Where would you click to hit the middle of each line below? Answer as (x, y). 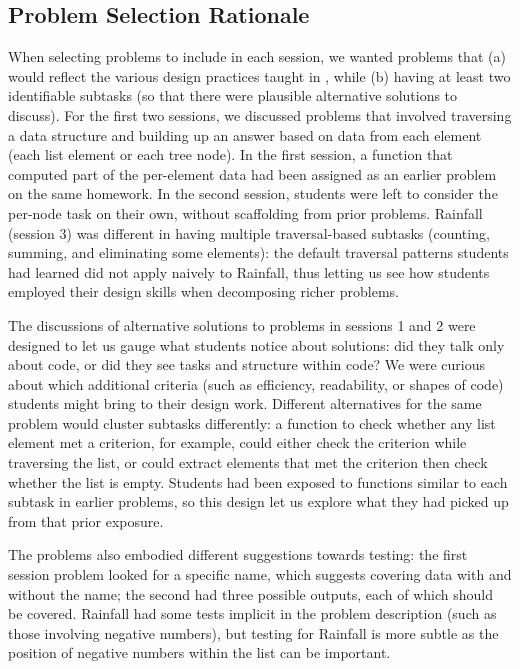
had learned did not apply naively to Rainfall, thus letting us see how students (249, 271)
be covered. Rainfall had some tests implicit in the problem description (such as (252, 613)
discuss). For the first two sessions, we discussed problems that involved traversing (260, 114)
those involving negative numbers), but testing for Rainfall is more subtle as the (253, 632)
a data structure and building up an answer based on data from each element (245, 134)
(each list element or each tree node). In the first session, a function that (230, 154)
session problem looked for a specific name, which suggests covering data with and (260, 574)
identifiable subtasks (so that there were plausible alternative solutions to (233, 95)
